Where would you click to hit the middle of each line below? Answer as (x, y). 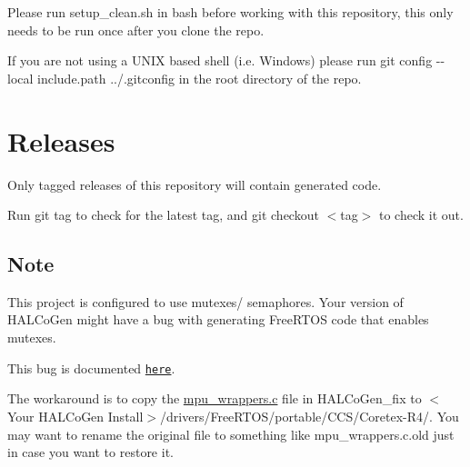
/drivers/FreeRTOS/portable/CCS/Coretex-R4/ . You (310, 416)
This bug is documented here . (91, 368)
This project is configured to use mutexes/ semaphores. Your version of (205, 301)
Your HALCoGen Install (75, 416)
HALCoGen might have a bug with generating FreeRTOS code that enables (218, 319)
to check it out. (421, 215)
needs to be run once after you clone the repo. (136, 30)
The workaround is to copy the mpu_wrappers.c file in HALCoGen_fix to (215, 398)
